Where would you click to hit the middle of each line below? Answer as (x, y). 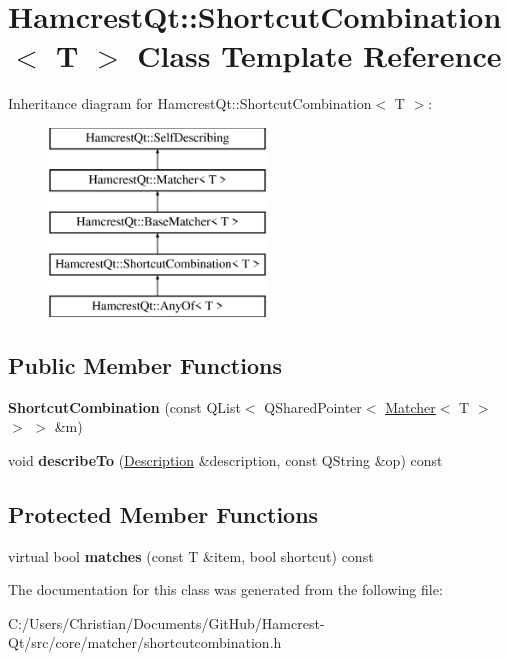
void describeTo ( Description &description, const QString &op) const (225, 459)
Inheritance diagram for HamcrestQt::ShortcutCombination (190, 103)
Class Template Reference (319, 55)
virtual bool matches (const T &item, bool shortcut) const (191, 555)
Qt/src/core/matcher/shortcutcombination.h (145, 642)
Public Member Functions (145, 364)
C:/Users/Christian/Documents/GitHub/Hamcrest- (166, 622)
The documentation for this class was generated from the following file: (225, 589)
